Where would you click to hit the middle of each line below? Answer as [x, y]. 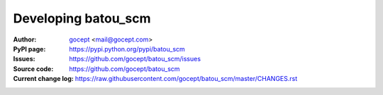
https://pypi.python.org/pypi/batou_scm [127, 49]
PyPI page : [29, 49]
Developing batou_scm [82, 18]
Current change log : [43, 79]
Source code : [33, 69]
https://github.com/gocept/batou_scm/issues [135, 59]
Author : [25, 39]
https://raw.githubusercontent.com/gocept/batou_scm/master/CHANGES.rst [186, 79]
